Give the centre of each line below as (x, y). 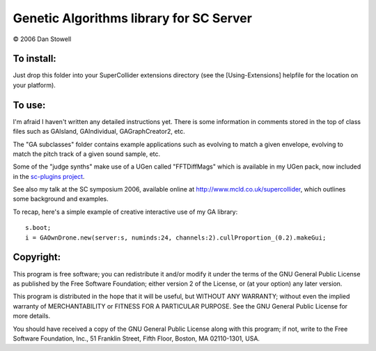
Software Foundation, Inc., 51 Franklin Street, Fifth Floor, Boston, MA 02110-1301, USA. (136, 338)
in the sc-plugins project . (49, 176)
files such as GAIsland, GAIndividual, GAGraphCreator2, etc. (99, 132)
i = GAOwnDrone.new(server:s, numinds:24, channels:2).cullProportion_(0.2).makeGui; (176, 237)
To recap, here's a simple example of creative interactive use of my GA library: (125, 212)
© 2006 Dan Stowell (42, 39)
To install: (35, 59)
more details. (32, 316)
